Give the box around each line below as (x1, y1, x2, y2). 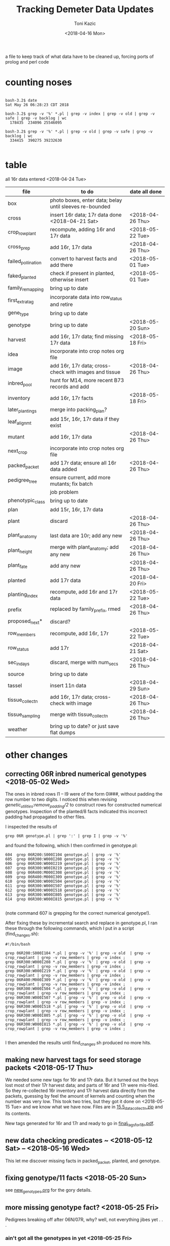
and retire (50, 301, 73, 308)
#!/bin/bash (5, 942, 30, 947)
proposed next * (8, 617, 43, 626)
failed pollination (8, 258, 42, 266)
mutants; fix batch (50, 480, 93, 487)
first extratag (8, 297, 34, 305)
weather (8, 726, 28, 733)
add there (50, 261, 73, 268)
